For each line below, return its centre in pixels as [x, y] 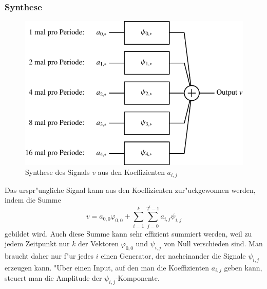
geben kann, [243, 267]
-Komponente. [137, 278]
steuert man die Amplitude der [53, 278]
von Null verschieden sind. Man [213, 243]
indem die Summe [33, 200]
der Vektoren [99, 243]
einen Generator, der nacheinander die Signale [173, 255]
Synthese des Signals [58, 172]
